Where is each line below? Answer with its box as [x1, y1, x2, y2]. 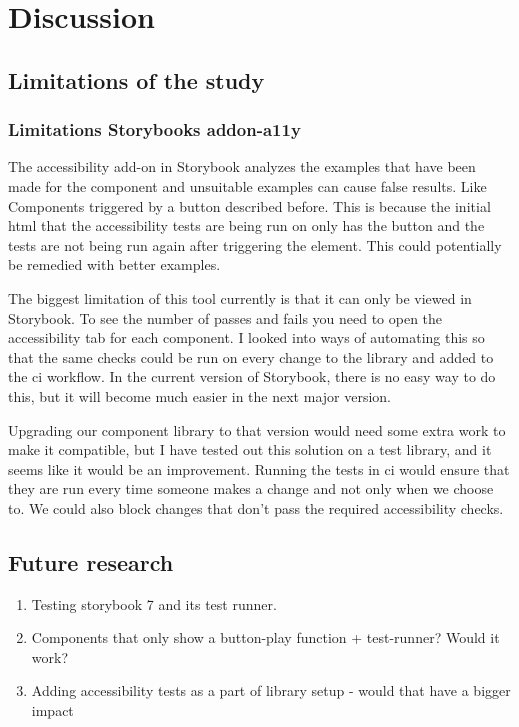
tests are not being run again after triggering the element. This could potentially [8, 234, 502, 255]
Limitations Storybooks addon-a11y [8, 117, 301, 142]
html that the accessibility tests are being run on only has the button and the [8, 215, 485, 236]
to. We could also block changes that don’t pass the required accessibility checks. [8, 497, 504, 518]
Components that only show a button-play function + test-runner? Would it [31, 627, 500, 648]
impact [31, 700, 74, 721]
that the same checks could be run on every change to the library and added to [8, 346, 494, 367]
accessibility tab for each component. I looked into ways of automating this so [8, 327, 485, 348]
